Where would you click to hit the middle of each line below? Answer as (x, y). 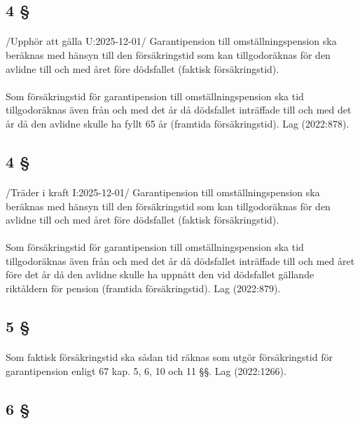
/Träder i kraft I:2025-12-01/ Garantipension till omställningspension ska (163, 192)
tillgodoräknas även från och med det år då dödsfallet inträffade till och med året (180, 260)
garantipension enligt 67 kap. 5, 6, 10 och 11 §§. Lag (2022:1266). (146, 370)
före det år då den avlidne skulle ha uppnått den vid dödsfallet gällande (160, 274)
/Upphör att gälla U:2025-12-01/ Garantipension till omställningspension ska (171, 41)
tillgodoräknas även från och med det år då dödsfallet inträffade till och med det (179, 110)
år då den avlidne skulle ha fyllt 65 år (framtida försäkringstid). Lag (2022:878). (178, 123)
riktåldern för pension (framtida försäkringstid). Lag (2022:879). (143, 288)
